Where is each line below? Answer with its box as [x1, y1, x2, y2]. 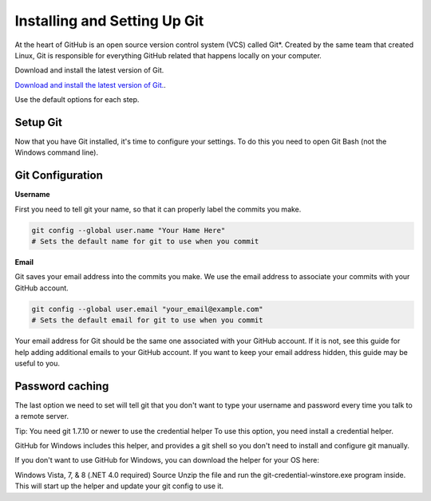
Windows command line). [14, 148, 99, 157]
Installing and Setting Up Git [14, 12, 204, 30]
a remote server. [14, 412, 69, 421]
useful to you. [14, 358, 60, 368]
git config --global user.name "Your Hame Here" [31, 226, 226, 235]
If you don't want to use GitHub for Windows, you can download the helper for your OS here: [14, 456, 319, 465]
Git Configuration [14, 168, 103, 183]
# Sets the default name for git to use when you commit [31, 237, 259, 247]
